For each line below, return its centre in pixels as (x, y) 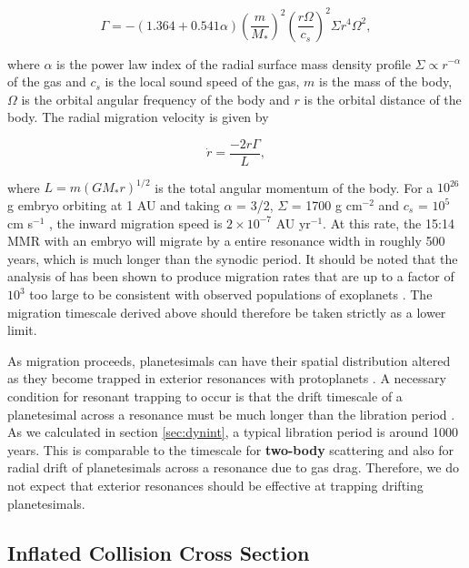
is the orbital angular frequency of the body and (155, 99)
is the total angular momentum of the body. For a (294, 187)
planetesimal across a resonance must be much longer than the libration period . (231, 414)
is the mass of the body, (386, 81)
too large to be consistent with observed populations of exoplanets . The (231, 294)
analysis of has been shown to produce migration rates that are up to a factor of (231, 276)
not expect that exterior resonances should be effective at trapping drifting (215, 485)
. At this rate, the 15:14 (389, 223)
